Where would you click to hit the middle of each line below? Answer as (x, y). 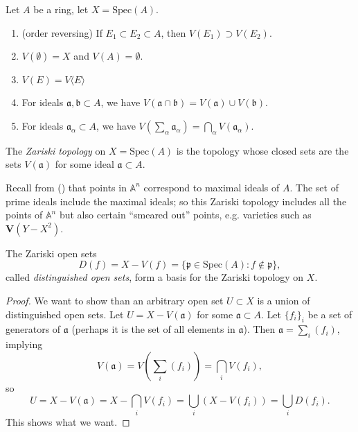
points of (24, 215)
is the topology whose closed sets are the (262, 150)
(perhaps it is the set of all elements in (153, 329)
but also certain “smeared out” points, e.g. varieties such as (185, 215)
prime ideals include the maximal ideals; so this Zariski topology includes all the (176, 201)
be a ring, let (61, 9)
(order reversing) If (62, 32)
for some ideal (84, 164)
